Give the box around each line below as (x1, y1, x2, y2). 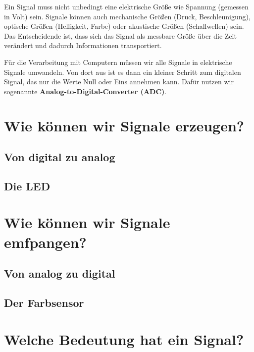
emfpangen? (4, 232, 87, 252)
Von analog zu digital (4, 266, 115, 281)
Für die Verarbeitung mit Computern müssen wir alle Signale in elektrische (4, 57, 232, 67)
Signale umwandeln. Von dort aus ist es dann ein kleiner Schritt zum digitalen (4, 66, 241, 77)
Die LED (4, 178, 51, 193)
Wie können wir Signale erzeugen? (4, 115, 245, 135)
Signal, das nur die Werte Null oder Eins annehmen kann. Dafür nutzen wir (4, 76, 234, 87)
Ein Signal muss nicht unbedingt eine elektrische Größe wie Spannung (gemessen (4, 1, 249, 11)
